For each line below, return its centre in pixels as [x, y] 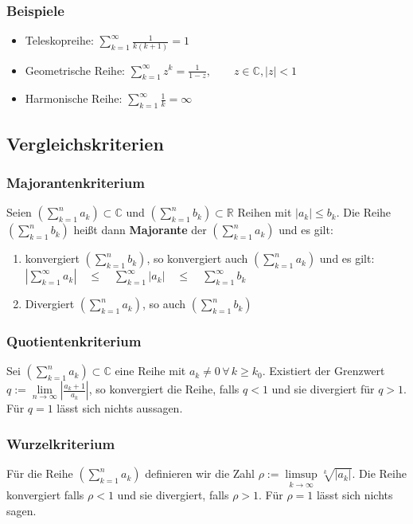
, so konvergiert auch [197, 258]
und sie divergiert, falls [173, 495]
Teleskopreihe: [59, 40]
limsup [301, 475]
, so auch [164, 304]
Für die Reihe [40, 473]
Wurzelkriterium [61, 443]
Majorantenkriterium [76, 182]
